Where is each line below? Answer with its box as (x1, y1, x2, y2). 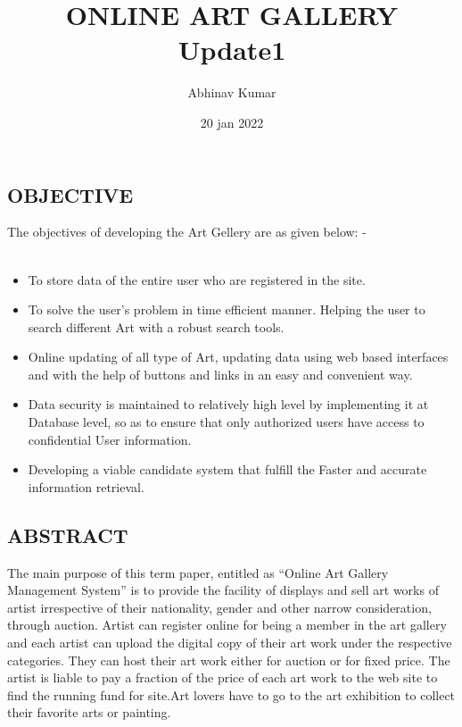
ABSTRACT (7, 521, 128, 548)
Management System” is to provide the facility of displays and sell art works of (7, 581, 439, 599)
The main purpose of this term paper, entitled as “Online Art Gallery (7, 563, 389, 581)
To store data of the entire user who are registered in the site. (28, 270, 366, 288)
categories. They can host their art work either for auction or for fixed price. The (7, 650, 450, 669)
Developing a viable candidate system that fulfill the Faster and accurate (28, 460, 427, 479)
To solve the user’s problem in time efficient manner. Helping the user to (28, 300, 425, 319)
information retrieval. (28, 477, 144, 496)
